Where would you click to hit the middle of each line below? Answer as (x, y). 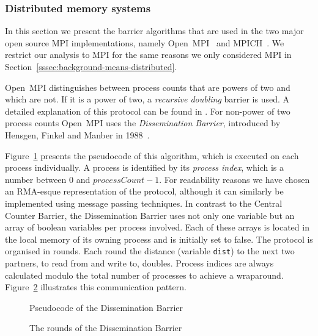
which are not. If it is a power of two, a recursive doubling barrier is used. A (147, 99)
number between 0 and (48, 179)
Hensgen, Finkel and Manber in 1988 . (77, 134)
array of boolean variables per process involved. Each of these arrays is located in (157, 227)
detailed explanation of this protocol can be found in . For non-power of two (148, 111)
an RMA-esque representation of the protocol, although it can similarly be (144, 191)
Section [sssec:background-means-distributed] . (91, 66)
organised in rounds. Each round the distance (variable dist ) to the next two (150, 251)
